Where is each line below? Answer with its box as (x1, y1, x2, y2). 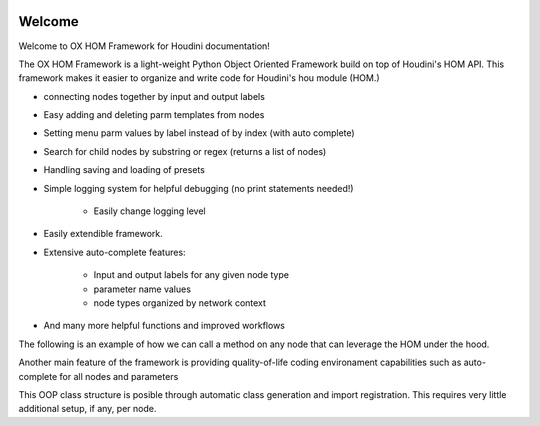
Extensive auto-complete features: (43, 246, 186, 258)
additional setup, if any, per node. (18, 403, 157, 415)
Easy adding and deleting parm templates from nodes (43, 109, 265, 121)
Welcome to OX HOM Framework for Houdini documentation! (18, 40, 270, 52)
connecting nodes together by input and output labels (43, 90, 265, 102)
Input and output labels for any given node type (93, 269, 290, 281)
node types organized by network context (93, 296, 267, 309)
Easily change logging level (93, 205, 206, 217)
